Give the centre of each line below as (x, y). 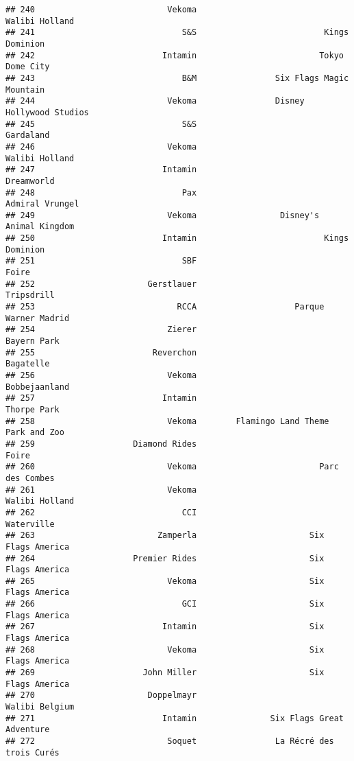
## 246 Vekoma (101, 147)
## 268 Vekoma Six (165, 649)
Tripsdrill (30, 295)
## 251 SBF (101, 261)
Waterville (30, 524)
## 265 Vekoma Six (165, 581)
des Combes (30, 478)
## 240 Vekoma (101, 10)
